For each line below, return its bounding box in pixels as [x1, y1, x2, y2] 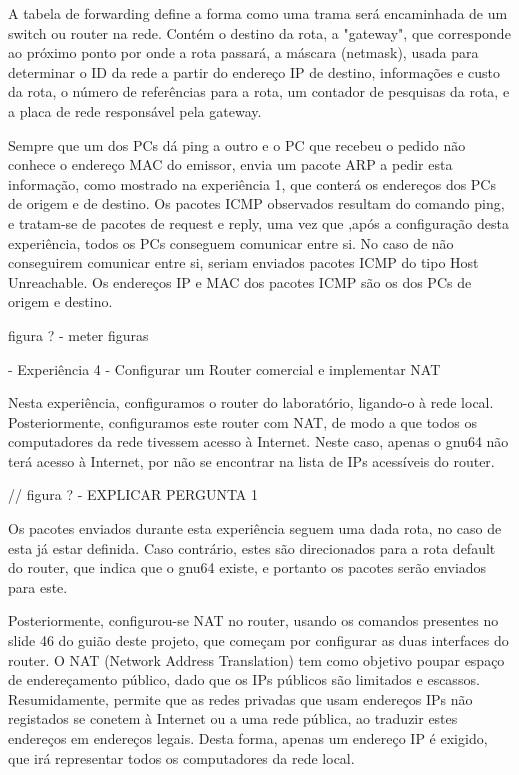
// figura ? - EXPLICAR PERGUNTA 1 [8, 484, 258, 505]
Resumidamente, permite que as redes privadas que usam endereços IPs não [8, 688, 473, 709]
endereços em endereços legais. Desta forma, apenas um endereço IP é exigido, [8, 728, 488, 748]
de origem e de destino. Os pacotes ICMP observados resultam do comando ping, [8, 193, 505, 214]
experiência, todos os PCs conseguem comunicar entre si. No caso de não [8, 232, 454, 253]
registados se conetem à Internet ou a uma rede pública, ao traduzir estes [8, 708, 458, 729]
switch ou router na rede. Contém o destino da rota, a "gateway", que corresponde [8, 22, 511, 43]
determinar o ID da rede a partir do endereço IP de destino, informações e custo [8, 61, 501, 82]
